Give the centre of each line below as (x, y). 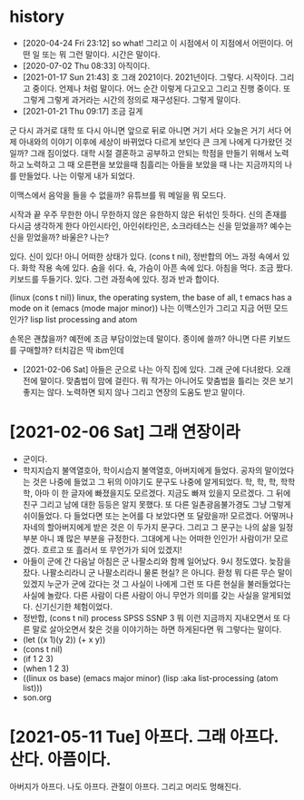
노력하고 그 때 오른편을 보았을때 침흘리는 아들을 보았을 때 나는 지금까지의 (154, 164)
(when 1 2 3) (46, 668)
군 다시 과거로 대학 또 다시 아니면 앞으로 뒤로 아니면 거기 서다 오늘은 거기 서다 (146, 130)
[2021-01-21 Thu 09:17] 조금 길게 (83, 111)
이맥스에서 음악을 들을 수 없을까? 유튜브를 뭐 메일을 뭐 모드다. (118, 195)
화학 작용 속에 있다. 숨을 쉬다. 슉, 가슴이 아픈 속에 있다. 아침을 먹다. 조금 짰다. (157, 267)
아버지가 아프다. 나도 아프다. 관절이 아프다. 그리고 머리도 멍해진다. (126, 786)
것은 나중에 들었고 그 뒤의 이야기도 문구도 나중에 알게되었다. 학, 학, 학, (155, 481)
